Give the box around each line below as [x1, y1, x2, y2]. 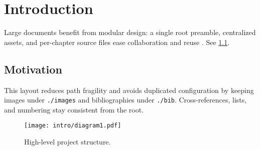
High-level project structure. [24, 136, 111, 147]
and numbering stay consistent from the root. [4, 104, 144, 114]
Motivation [4, 61, 62, 76]
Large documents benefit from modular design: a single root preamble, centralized [4, 27, 256, 37]
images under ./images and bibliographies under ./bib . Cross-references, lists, [4, 94, 247, 105]
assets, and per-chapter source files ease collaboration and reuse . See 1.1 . [4, 36, 230, 47]
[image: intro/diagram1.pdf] [24, 122, 121, 129]
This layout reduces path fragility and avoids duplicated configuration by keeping [4, 84, 254, 95]
